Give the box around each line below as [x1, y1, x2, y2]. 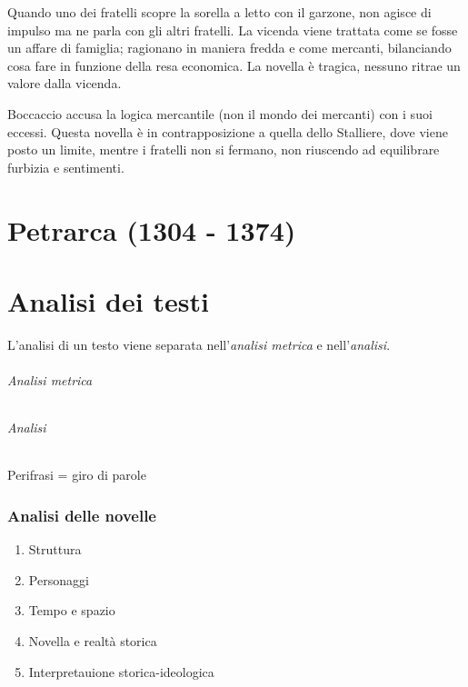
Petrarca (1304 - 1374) [7, 211, 296, 248]
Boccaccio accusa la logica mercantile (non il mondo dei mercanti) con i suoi [7, 104, 433, 123]
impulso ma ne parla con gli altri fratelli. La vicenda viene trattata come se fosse [7, 20, 458, 39]
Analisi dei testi [7, 282, 209, 319]
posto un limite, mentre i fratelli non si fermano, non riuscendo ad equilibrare [7, 140, 440, 159]
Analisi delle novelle [7, 503, 156, 526]
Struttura [28, 540, 82, 559]
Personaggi [28, 570, 89, 589]
